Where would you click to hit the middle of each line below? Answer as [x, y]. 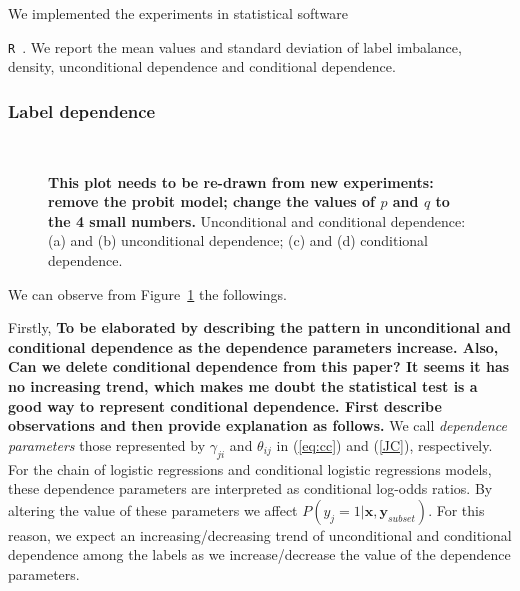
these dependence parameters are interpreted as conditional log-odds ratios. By [250, 488]
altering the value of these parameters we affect [153, 509]
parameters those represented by [107, 444]
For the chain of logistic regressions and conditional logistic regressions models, [250, 468]
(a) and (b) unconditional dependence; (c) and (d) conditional [238, 240]
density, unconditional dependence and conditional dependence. [202, 66]
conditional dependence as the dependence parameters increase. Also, [253, 346]
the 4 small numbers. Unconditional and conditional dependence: [257, 220]
